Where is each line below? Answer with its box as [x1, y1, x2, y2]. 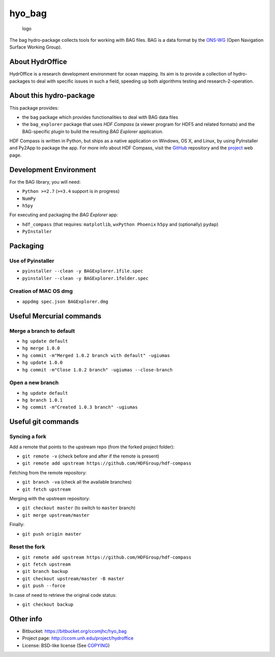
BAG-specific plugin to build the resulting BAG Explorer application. [22, 128, 163, 135]
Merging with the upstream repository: [9, 495, 90, 501]
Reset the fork [9, 543, 45, 550]
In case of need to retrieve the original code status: [9, 592, 117, 598]
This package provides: [9, 105, 59, 111]
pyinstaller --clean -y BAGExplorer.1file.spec [22, 268, 144, 274]
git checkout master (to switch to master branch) [22, 505, 136, 511]
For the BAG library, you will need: [9, 179, 81, 185]
